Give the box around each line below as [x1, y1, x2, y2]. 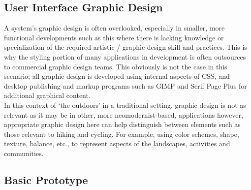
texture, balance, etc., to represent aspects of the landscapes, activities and [4, 138, 230, 149]
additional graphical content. [4, 90, 91, 100]
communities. [4, 148, 44, 158]
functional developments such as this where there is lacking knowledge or [4, 32, 224, 42]
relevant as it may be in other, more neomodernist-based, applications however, [4, 109, 243, 120]
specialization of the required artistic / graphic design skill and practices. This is [4, 42, 247, 52]
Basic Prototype [4, 172, 88, 187]
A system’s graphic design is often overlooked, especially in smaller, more [4, 23, 225, 33]
